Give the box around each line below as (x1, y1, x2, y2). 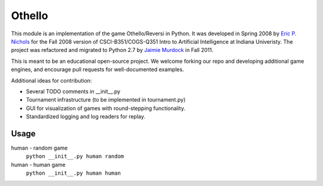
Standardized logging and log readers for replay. (26, 113, 146, 120)
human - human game (11, 161, 66, 168)
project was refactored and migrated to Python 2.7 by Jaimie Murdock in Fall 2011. (11, 47, 214, 54)
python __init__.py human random (26, 153, 124, 160)
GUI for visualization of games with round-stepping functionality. (26, 105, 185, 112)
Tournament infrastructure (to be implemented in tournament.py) (26, 96, 186, 103)
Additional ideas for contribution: (11, 77, 92, 84)
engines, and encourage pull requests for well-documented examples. (11, 66, 184, 73)
